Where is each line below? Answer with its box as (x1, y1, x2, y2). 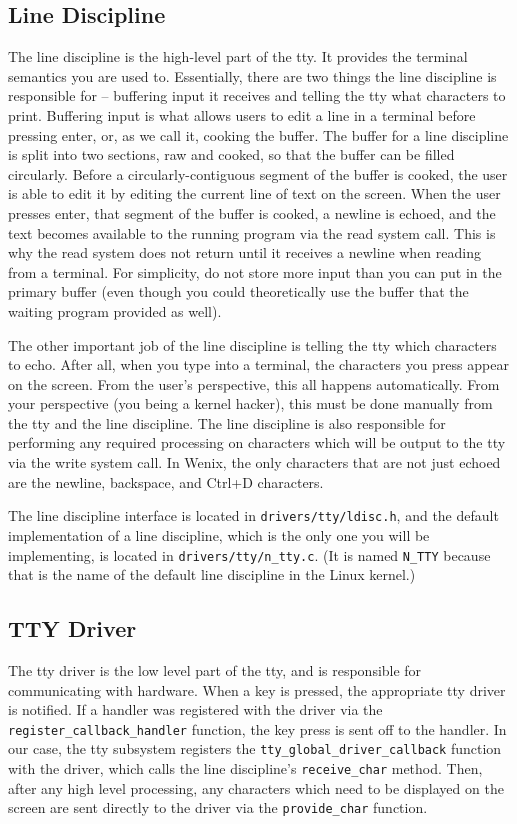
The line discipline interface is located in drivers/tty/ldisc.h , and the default (8, 505, 499, 526)
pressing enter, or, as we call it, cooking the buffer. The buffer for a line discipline (8, 124, 509, 145)
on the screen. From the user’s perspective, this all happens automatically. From (8, 373, 500, 394)
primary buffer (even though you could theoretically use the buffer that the (8, 281, 469, 302)
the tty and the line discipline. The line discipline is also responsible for (8, 412, 446, 433)
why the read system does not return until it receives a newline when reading (8, 242, 481, 263)
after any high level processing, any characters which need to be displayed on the (8, 777, 504, 798)
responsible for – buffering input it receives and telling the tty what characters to (8, 85, 506, 106)
